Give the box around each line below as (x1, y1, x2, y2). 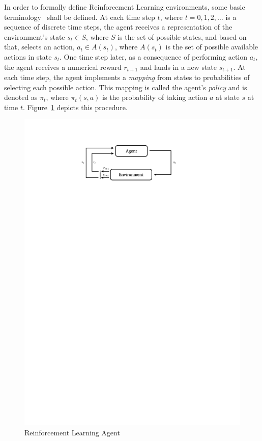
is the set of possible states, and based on (118, 31, 247, 42)
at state (216, 92, 240, 102)
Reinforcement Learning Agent (24, 427, 120, 437)
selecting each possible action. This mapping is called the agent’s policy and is (4, 82, 247, 92)
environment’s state (4, 31, 65, 42)
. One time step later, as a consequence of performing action (60, 51, 248, 62)
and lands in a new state (140, 61, 217, 72)
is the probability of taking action (102, 92, 208, 102)
